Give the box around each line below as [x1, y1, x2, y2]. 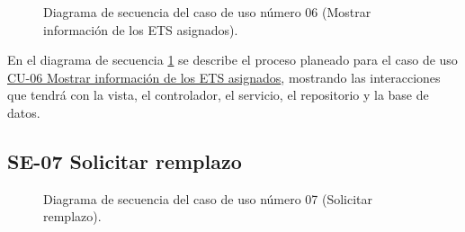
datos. [7, 103, 40, 121]
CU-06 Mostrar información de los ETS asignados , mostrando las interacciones [7, 67, 441, 86]
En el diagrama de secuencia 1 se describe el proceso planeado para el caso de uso [7, 50, 458, 69]
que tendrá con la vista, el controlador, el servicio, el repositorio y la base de [7, 85, 429, 104]
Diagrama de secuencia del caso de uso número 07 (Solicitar [43, 189, 373, 208]
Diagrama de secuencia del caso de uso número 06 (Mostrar [43, 3, 371, 21]
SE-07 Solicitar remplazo [7, 147, 242, 174]
